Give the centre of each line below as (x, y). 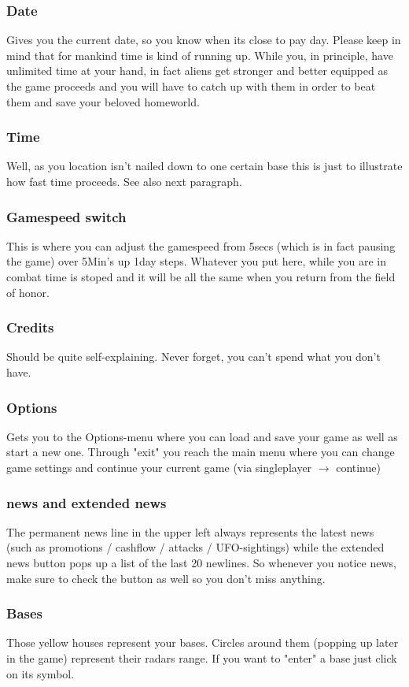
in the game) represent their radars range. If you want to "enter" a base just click (202, 658)
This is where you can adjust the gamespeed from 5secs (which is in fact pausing (201, 245)
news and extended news (87, 502)
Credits (30, 327)
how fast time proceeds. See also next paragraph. (124, 181)
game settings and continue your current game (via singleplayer (159, 467)
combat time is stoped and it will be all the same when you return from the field (201, 277)
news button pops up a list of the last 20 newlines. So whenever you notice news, (201, 563)
